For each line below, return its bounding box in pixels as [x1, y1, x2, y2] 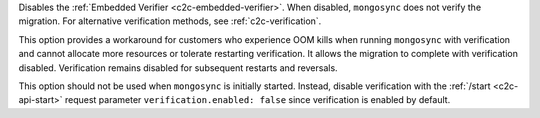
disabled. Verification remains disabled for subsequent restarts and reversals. [18, 61, 339, 74]
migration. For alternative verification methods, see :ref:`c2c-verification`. [18, 15, 322, 27]
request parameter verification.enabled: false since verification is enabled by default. [64, 94, 451, 106]
